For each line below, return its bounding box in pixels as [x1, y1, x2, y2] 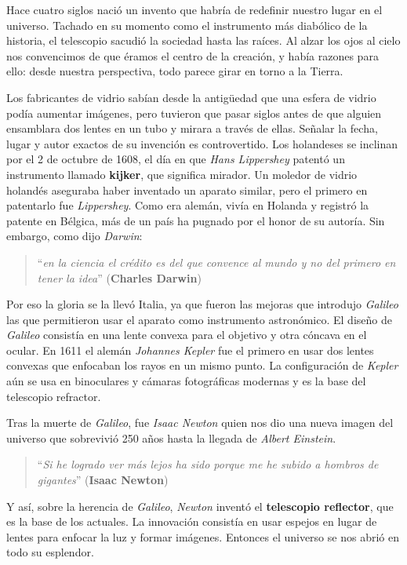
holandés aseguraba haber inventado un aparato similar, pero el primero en [6, 181, 368, 198]
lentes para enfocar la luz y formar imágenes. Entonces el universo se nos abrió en [6, 528, 399, 545]
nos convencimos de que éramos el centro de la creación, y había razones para [6, 47, 379, 64]
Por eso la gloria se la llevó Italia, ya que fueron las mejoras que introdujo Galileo [6, 296, 398, 312]
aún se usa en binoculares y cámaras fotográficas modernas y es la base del [6, 373, 366, 389]
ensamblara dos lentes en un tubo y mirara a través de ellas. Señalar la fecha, [6, 120, 378, 137]
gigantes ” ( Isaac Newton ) [37, 472, 169, 488]
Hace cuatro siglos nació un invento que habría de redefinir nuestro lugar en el [6, 2, 383, 17]
